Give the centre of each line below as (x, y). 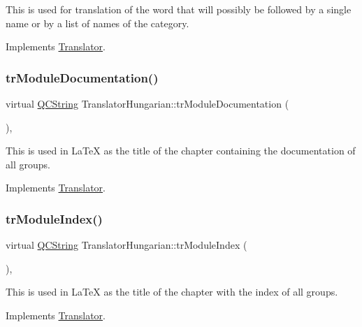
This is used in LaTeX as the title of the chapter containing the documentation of (181, 151)
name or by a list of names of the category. (97, 23)
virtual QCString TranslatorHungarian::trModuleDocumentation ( (147, 103)
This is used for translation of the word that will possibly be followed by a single (179, 9)
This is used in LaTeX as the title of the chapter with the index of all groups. (172, 292)
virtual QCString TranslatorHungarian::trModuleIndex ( (126, 245)
